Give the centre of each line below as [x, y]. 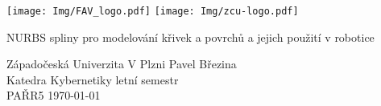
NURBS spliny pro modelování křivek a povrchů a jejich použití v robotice [190, 37]
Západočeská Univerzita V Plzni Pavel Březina [122, 64]
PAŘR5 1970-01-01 [54, 95]
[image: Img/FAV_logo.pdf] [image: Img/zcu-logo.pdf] [153, 11]
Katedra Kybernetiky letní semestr [93, 79]
